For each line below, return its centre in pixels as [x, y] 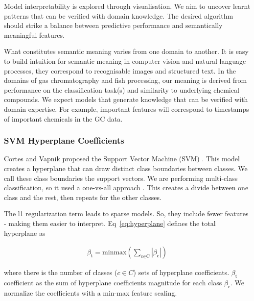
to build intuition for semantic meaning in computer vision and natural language [125, 61]
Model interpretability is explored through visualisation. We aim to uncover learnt [127, 6]
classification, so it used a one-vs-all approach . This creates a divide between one [126, 188]
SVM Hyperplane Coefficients [64, 140]
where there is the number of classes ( [61, 272]
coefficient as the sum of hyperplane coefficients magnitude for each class [113, 282]
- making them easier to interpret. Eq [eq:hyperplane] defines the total [110, 223]
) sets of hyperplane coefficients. [181, 272]
